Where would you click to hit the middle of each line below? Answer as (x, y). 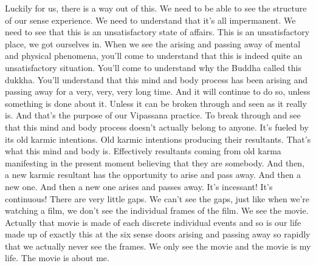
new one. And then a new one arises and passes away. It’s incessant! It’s (139, 186)
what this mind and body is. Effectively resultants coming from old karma (143, 151)
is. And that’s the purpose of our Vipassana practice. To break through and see (153, 115)
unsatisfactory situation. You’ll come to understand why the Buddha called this (153, 67)
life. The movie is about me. (57, 258)
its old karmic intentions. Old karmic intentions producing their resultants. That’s (158, 139)
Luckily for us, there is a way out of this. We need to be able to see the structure (156, 8)
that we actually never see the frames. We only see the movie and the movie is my (158, 246)
